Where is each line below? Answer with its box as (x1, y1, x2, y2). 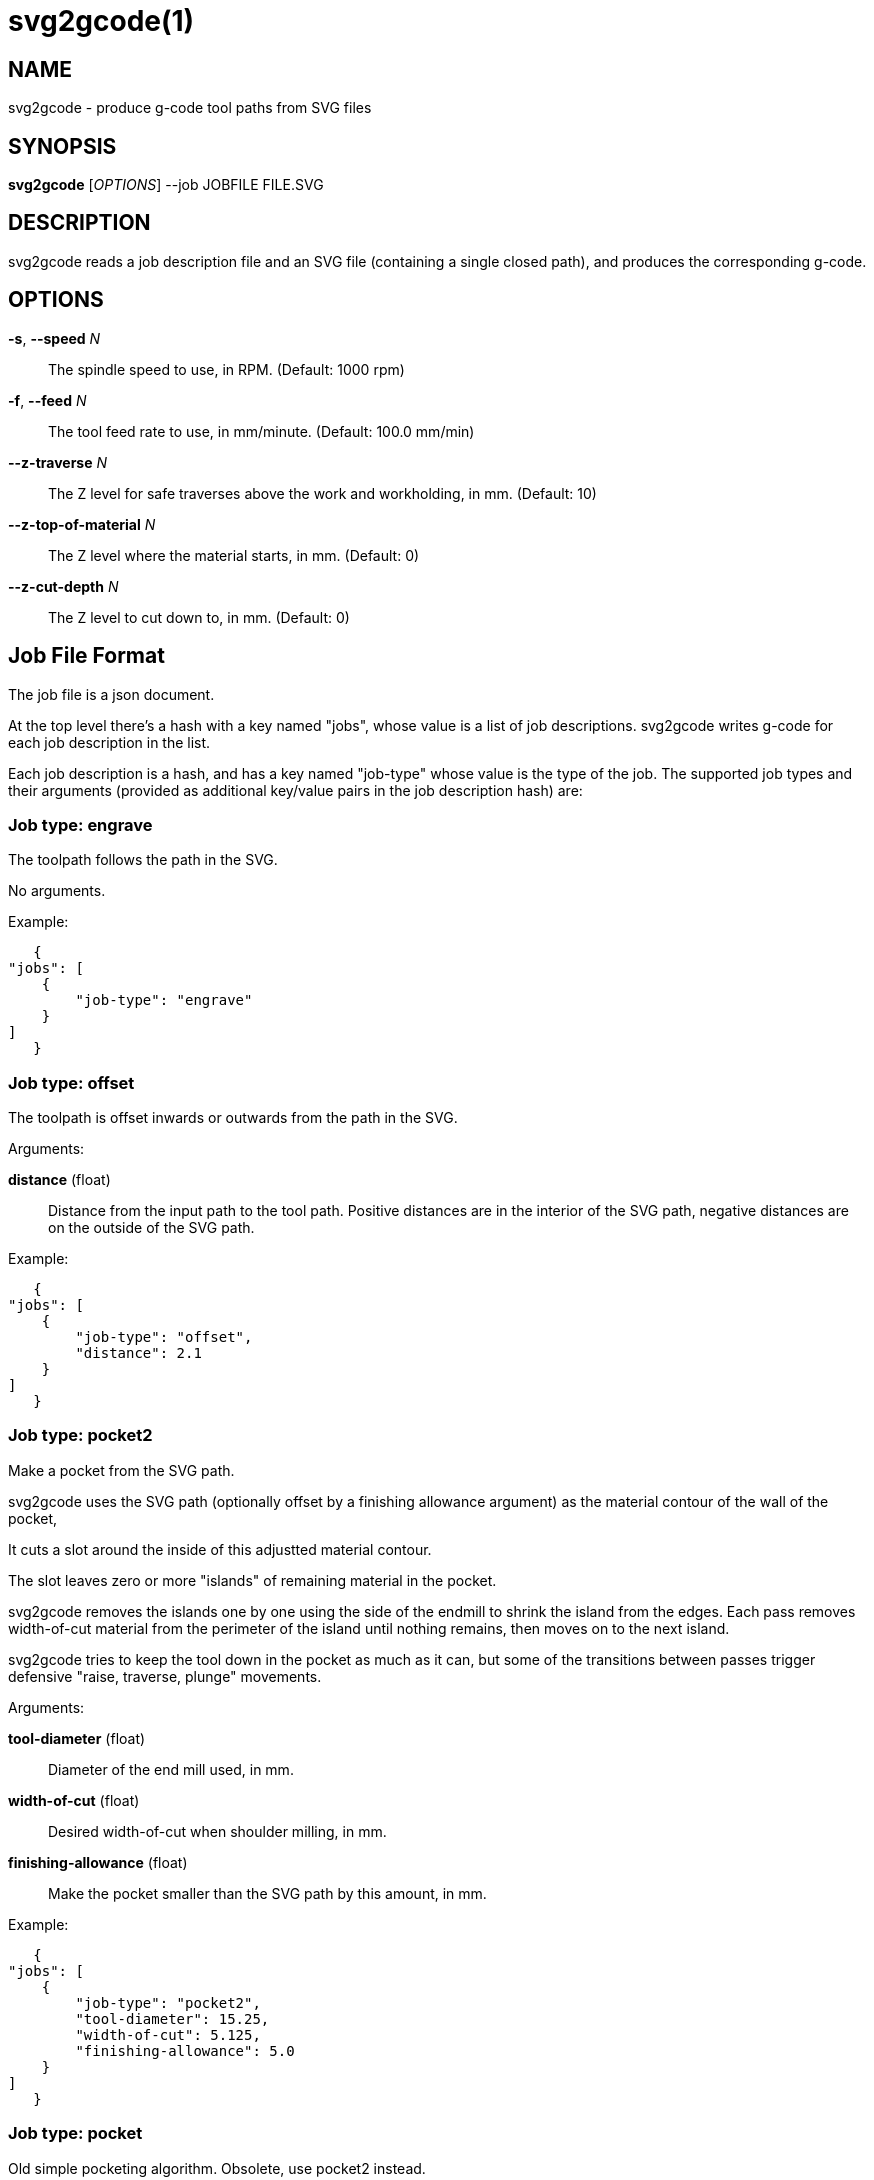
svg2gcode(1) (8, 4, 195, 38)
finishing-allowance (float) (8, 1853, 188, 1871)
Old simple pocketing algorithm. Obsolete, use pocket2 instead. (8, 2159, 426, 2177)
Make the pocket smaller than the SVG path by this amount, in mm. (48, 1884, 487, 1902)
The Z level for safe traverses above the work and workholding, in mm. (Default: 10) (48, 484, 597, 502)
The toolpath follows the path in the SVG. (8, 851, 278, 869)
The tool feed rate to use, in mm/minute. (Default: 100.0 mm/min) (48, 422, 475, 440)
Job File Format (8, 643, 165, 669)
